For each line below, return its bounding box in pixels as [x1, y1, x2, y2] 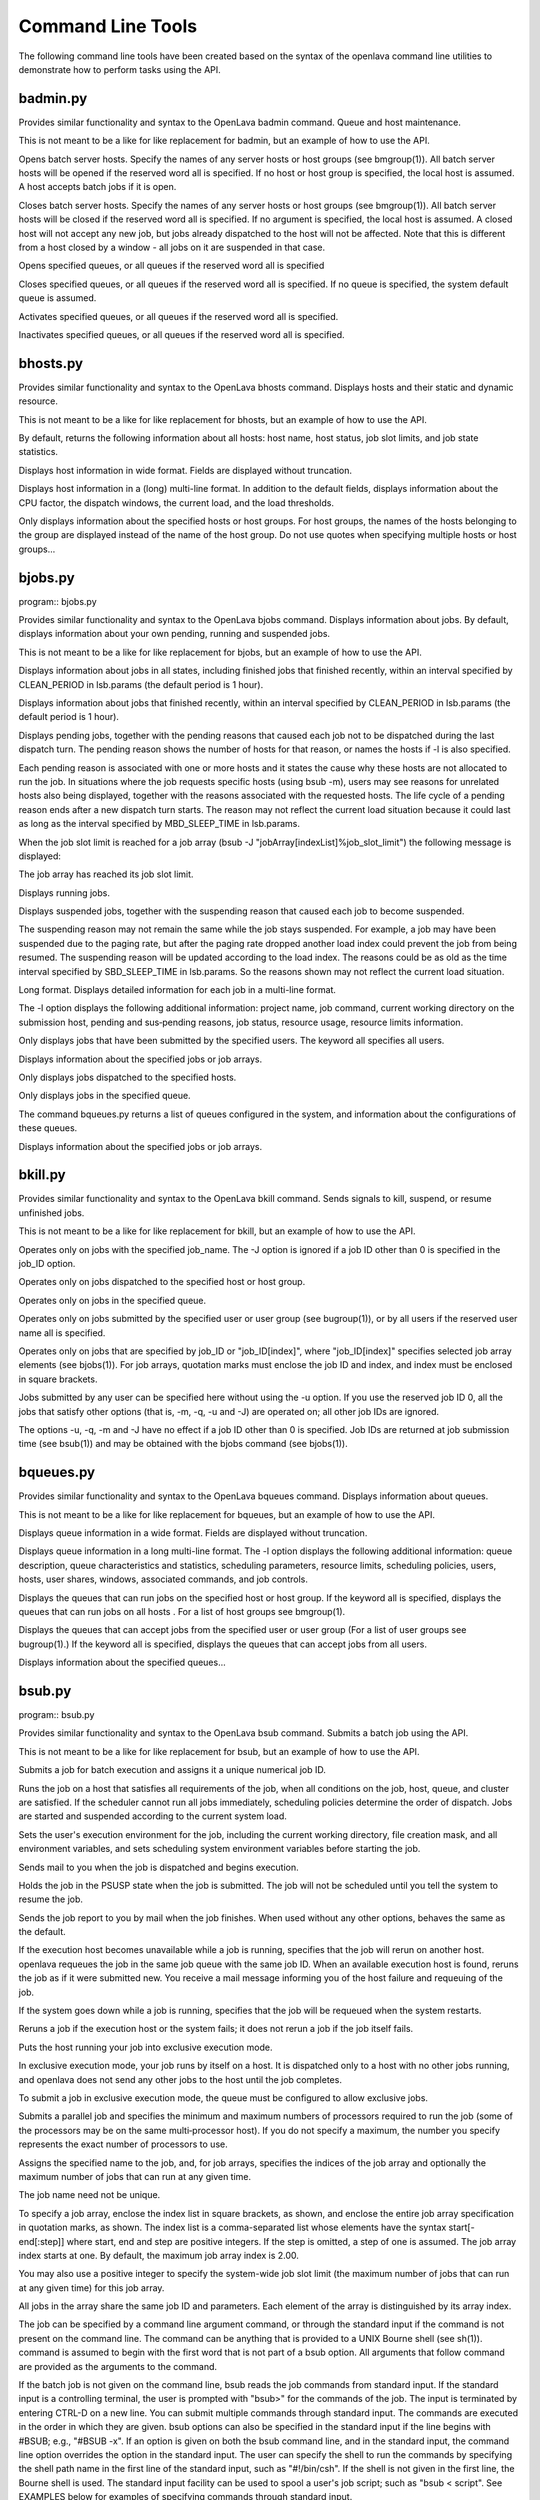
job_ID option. [18, 1258, 76, 1269]
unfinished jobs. [18, 1206, 85, 1219]
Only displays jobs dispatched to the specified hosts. [18, 1071, 237, 1083]
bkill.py [18, 1166, 67, 1184]
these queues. [18, 1122, 78, 1134]
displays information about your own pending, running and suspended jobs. [18, 628, 330, 640]
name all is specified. [18, 1326, 106, 1339]
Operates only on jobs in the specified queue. [18, 1294, 207, 1306]
